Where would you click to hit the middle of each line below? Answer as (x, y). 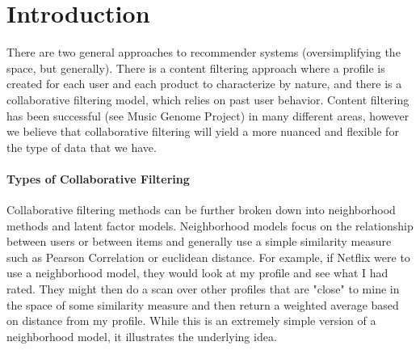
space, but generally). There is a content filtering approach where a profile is (196, 67)
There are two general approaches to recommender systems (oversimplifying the (204, 52)
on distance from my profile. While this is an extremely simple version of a (191, 320)
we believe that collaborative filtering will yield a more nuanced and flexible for (203, 131)
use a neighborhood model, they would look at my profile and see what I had (197, 273)
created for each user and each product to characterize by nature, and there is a (204, 84)
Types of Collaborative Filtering (98, 178)
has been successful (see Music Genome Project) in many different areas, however (208, 115)
